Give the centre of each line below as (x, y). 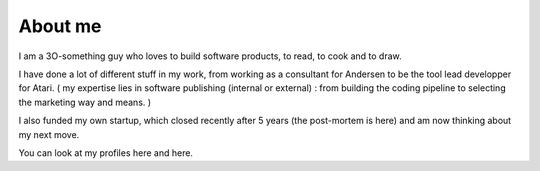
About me (60, 26)
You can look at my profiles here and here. (106, 152)
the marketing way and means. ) (85, 102)
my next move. (49, 134)
